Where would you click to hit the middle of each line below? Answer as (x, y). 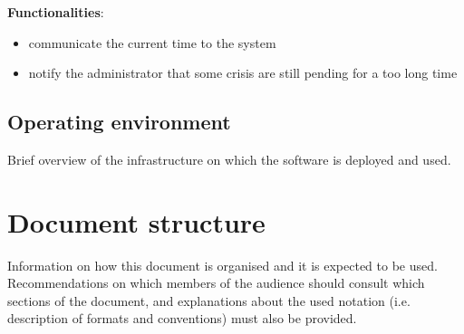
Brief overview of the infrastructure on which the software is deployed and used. (229, 159)
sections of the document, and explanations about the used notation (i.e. (209, 300)
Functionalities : (56, 12)
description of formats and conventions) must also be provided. (182, 318)
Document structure (136, 221)
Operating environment (119, 122)
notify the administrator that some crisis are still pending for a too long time (243, 73)
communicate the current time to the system (152, 42)
